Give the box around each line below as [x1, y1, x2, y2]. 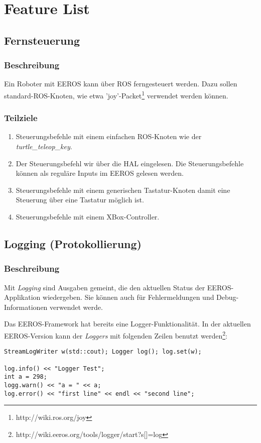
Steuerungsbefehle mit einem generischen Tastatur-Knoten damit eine [16, 184, 230, 195]
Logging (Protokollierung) [4, 236, 142, 251]
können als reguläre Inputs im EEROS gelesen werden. [16, 168, 184, 178]
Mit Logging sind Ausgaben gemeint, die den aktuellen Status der [4, 282, 205, 292]
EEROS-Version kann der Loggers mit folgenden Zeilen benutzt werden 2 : [4, 328, 227, 341]
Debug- [216, 292, 239, 302]
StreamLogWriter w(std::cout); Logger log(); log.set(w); [4, 348, 202, 356]
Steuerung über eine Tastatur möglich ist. [16, 194, 144, 205]
